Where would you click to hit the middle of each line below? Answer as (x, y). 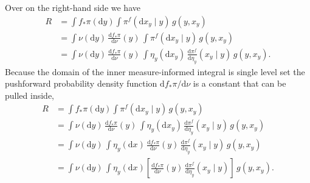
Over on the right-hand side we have (73, 7)
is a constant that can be (239, 83)
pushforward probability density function (81, 83)
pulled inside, (29, 95)
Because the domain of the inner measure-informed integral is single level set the (155, 71)
